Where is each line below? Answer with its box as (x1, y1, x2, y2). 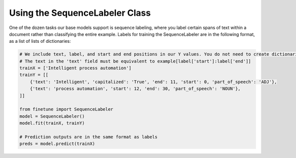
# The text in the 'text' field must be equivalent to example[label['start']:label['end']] (19, 58, 251, 64)
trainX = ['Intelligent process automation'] (19, 65, 132, 71)
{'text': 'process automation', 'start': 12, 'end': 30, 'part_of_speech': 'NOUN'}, (30, 86, 241, 92)
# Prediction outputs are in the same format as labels (19, 134, 158, 140)
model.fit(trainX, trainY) (19, 121, 85, 126)
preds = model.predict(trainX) (19, 141, 96, 147)
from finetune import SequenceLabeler (19, 106, 113, 112)
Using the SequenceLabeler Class (9, 7, 151, 18)
